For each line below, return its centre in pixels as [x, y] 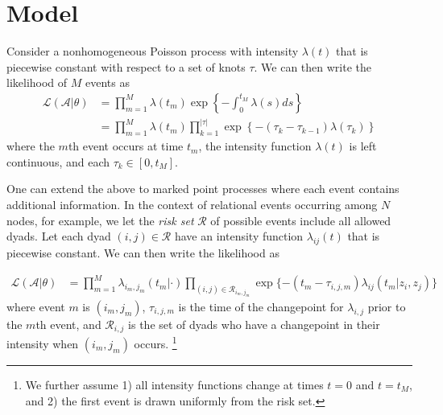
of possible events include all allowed [301, 220]
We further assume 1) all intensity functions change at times [174, 385]
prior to [387, 306]
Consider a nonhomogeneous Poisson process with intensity [153, 51]
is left [363, 146]
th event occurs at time [126, 146]
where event [36, 306]
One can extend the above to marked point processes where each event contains [203, 189]
